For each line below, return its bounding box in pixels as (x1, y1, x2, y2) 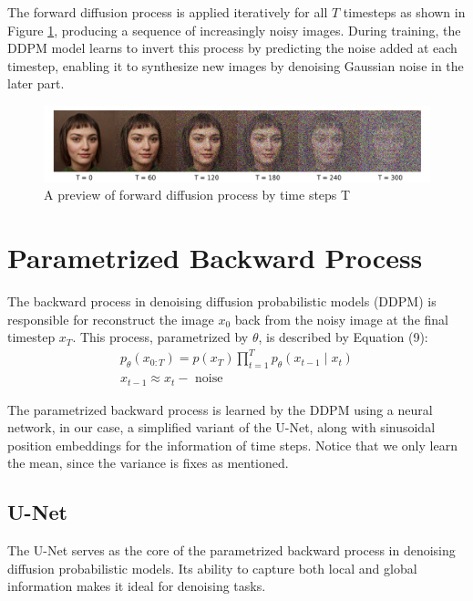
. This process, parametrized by (72, 327, 249, 347)
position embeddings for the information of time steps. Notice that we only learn (7, 435, 458, 454)
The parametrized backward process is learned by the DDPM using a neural (7, 399, 433, 419)
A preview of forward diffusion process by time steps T (44, 185, 351, 204)
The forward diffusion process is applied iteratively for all (7, 3, 328, 21)
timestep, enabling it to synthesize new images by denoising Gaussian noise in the (7, 56, 464, 75)
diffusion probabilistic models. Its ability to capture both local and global (7, 558, 417, 577)
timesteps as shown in (343, 3, 466, 21)
